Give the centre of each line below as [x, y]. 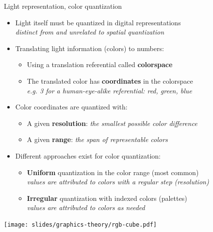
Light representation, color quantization [63, 6]
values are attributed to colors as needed [86, 207]
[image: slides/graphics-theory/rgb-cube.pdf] [80, 224]
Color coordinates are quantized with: [71, 107]
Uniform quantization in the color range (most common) [113, 172]
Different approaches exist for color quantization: [88, 155]
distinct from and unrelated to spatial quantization [90, 32]
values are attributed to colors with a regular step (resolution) [118, 182]
